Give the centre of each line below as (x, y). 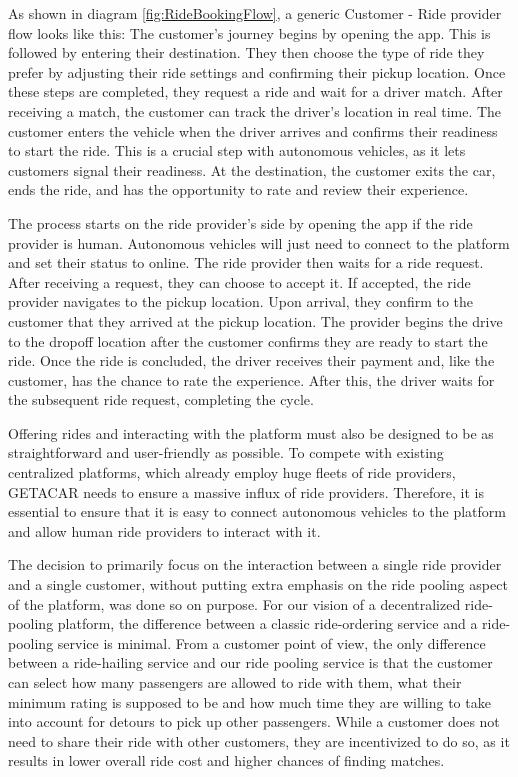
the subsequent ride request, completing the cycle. (161, 399)
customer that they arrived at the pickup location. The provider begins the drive (255, 320)
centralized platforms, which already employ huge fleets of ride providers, (232, 472)
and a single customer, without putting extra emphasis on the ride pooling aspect (258, 584)
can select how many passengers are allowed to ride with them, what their (235, 682)
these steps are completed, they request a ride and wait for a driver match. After (255, 91)
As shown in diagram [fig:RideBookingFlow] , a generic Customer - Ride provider (255, 13)
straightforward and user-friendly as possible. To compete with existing (226, 452)
